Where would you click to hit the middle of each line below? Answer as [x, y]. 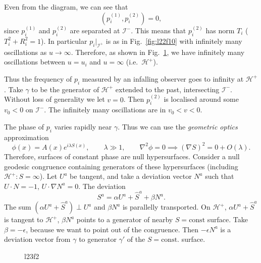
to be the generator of [65, 89]
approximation [27, 137]
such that [220, 176]
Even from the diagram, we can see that [66, 7]
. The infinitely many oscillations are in [105, 110]
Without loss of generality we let [55, 99]
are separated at [95, 30]
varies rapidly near [83, 127]
